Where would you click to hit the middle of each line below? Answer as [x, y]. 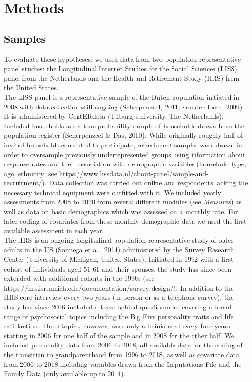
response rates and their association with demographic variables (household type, [125, 164]
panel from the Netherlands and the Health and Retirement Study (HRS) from [122, 78]
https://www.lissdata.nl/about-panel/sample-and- [134, 173]
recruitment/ [23, 183]
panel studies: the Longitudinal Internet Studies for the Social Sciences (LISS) [121, 68]
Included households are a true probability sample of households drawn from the [124, 125]
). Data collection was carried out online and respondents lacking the [145, 183]
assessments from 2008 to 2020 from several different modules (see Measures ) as [123, 202]
